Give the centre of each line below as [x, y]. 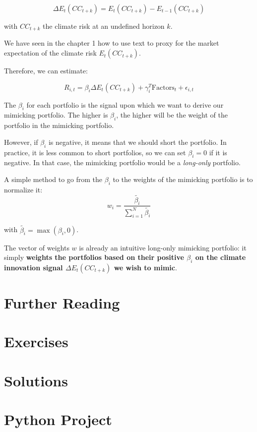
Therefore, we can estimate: [46, 71]
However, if [21, 142]
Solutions [36, 380]
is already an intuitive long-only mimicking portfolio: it [163, 247]
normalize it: [23, 189]
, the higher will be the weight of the [172, 115]
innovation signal [33, 267]
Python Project [58, 419]
